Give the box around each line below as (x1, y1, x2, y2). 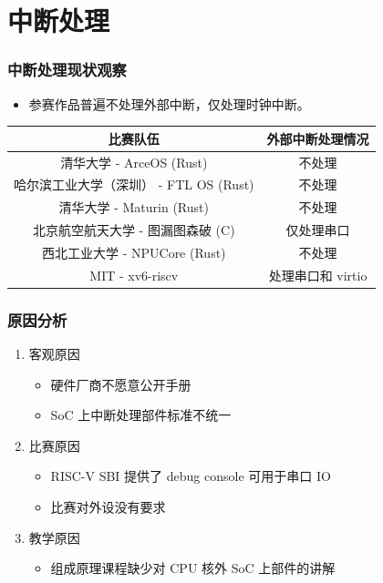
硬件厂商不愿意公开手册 (50, 374, 191, 394)
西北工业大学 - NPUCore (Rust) (42, 242, 226, 261)
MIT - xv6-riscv (89, 265, 179, 284)
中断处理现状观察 (7, 58, 127, 81)
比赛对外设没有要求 (50, 497, 166, 517)
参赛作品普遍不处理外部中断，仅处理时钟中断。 (28, 94, 310, 113)
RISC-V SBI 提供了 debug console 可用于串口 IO (50, 466, 331, 486)
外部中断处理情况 (266, 128, 369, 148)
